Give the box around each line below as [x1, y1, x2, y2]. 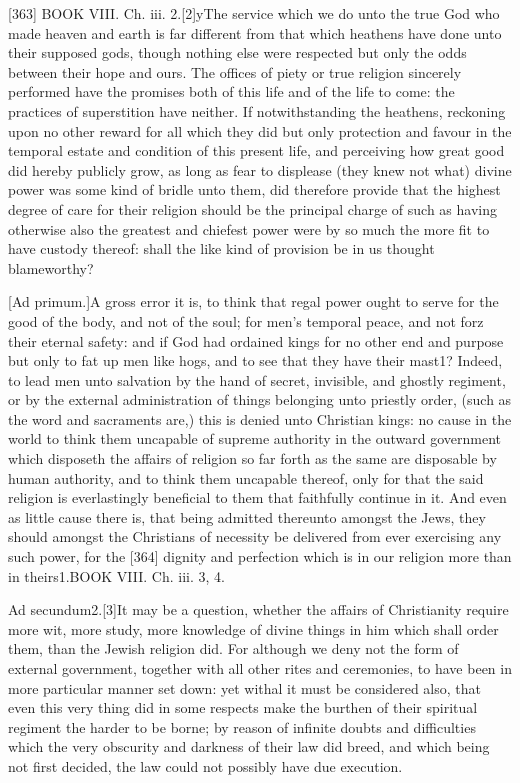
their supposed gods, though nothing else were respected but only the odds [8, 42, 467, 63]
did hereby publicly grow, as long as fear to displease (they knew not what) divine [8, 159, 512, 180]
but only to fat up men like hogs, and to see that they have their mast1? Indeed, [8, 350, 503, 371]
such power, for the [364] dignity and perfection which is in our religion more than [8, 546, 512, 567]
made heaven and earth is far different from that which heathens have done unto [8, 22, 502, 43]
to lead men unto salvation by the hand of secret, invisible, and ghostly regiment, [8, 369, 506, 390]
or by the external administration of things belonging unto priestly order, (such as [8, 389, 512, 410]
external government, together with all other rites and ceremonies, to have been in [8, 658, 512, 678]
